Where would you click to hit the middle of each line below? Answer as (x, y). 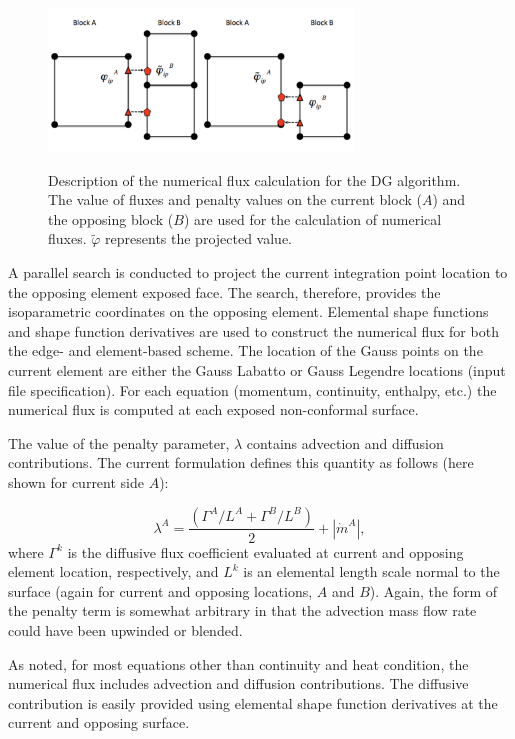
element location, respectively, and (113, 571)
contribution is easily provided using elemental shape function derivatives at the (253, 702)
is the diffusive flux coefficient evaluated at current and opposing (265, 551)
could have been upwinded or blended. (125, 629)
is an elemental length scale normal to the (371, 571)
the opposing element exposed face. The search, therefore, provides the (224, 291)
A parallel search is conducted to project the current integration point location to (258, 271)
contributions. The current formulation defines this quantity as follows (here (241, 462)
